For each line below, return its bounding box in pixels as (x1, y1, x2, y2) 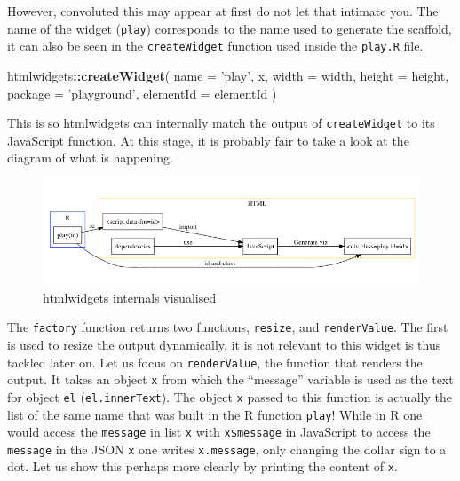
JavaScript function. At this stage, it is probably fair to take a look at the (7, 130, 409, 149)
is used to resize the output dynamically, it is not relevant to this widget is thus (7, 335, 441, 353)
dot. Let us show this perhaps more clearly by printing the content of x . (7, 457, 398, 476)
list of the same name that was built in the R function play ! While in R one (7, 405, 423, 423)
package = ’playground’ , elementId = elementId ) (7, 83, 277, 102)
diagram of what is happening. (7, 148, 173, 167)
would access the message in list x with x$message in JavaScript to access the (7, 422, 431, 441)
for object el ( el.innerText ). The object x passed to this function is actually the (7, 387, 452, 406)
